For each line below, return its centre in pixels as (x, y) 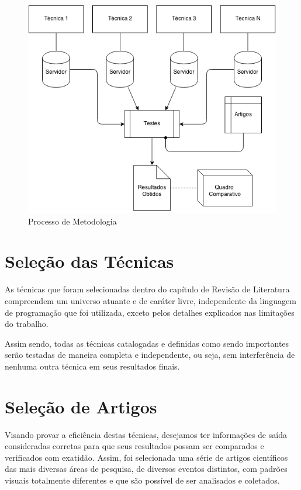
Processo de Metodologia (72, 221)
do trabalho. (27, 324)
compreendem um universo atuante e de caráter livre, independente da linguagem (150, 300)
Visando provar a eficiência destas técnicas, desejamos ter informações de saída (146, 434)
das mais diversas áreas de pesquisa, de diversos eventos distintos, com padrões (146, 469)
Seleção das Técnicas (89, 261)
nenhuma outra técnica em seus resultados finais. (92, 366)
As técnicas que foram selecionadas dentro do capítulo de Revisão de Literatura (147, 289)
